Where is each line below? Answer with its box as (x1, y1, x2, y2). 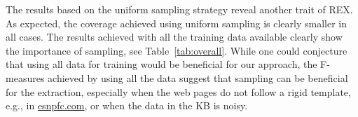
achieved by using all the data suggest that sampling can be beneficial (48, 70, 348, 85)
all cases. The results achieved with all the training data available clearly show (6, 29, 343, 44)
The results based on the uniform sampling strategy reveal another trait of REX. (6, 2, 353, 16)
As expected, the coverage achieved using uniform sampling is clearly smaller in (6, 15, 347, 30)
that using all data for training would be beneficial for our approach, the (6, 57, 317, 71)
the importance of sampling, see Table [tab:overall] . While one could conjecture (6, 43, 347, 57)
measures (6, 70, 45, 85)
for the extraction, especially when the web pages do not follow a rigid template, (6, 84, 351, 99)
